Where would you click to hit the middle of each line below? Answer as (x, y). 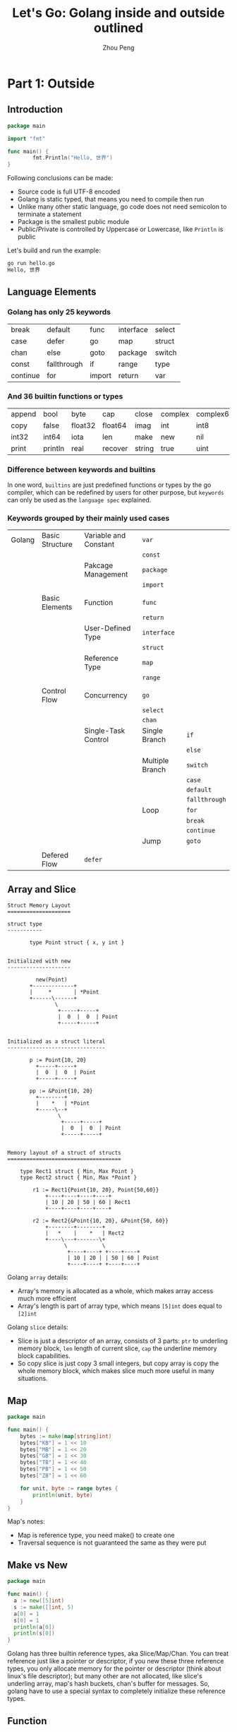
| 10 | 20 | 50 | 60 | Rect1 (88, 1203)
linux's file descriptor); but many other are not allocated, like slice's (105, 1676)
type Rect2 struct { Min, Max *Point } (79, 1178)
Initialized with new (39, 961)
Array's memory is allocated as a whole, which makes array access (115, 1291)
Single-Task (105, 731)
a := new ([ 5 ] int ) (39, 1601)
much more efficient (47, 1299)
